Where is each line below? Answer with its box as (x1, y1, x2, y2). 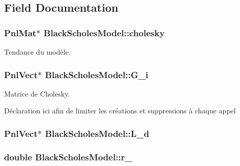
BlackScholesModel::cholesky (43, 26, 165, 39)
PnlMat (4, 26, 36, 39)
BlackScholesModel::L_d (45, 127, 149, 139)
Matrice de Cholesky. (4, 88, 70, 99)
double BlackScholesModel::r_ (4, 150, 133, 163)
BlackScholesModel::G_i (45, 68, 148, 81)
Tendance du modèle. (4, 46, 71, 57)
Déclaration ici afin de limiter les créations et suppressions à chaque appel (4, 105, 236, 116)
